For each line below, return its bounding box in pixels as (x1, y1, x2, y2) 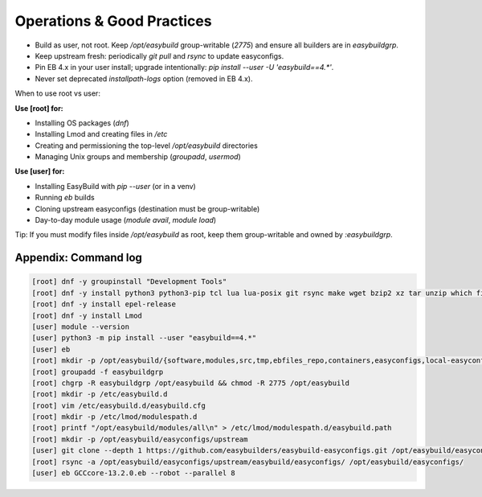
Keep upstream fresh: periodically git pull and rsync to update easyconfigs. (35, 51, 284, 60)
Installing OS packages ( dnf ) (35, 117, 130, 128)
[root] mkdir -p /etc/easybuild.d (31, 390, 168, 399)
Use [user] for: (14, 166, 65, 176)
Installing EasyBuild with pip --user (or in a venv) (35, 181, 196, 191)
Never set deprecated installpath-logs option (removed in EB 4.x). (35, 73, 253, 84)
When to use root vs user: (14, 88, 100, 98)
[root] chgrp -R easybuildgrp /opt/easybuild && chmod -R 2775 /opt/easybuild (31, 378, 349, 388)
